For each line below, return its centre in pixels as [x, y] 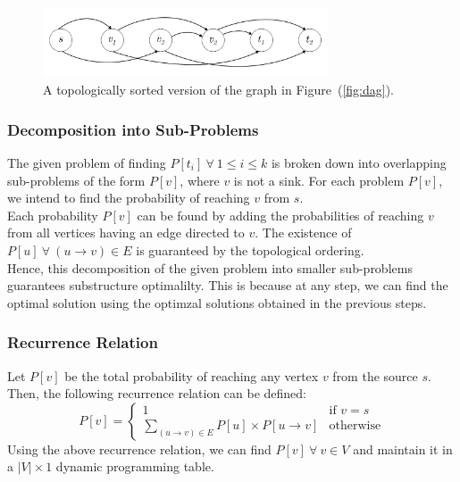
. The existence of [303, 233]
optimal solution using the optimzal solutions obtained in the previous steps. [217, 302]
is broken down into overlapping [359, 162]
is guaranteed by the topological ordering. [250, 249]
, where [200, 180]
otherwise [355, 425]
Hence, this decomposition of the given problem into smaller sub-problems [210, 267]
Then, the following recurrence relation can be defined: [157, 393]
